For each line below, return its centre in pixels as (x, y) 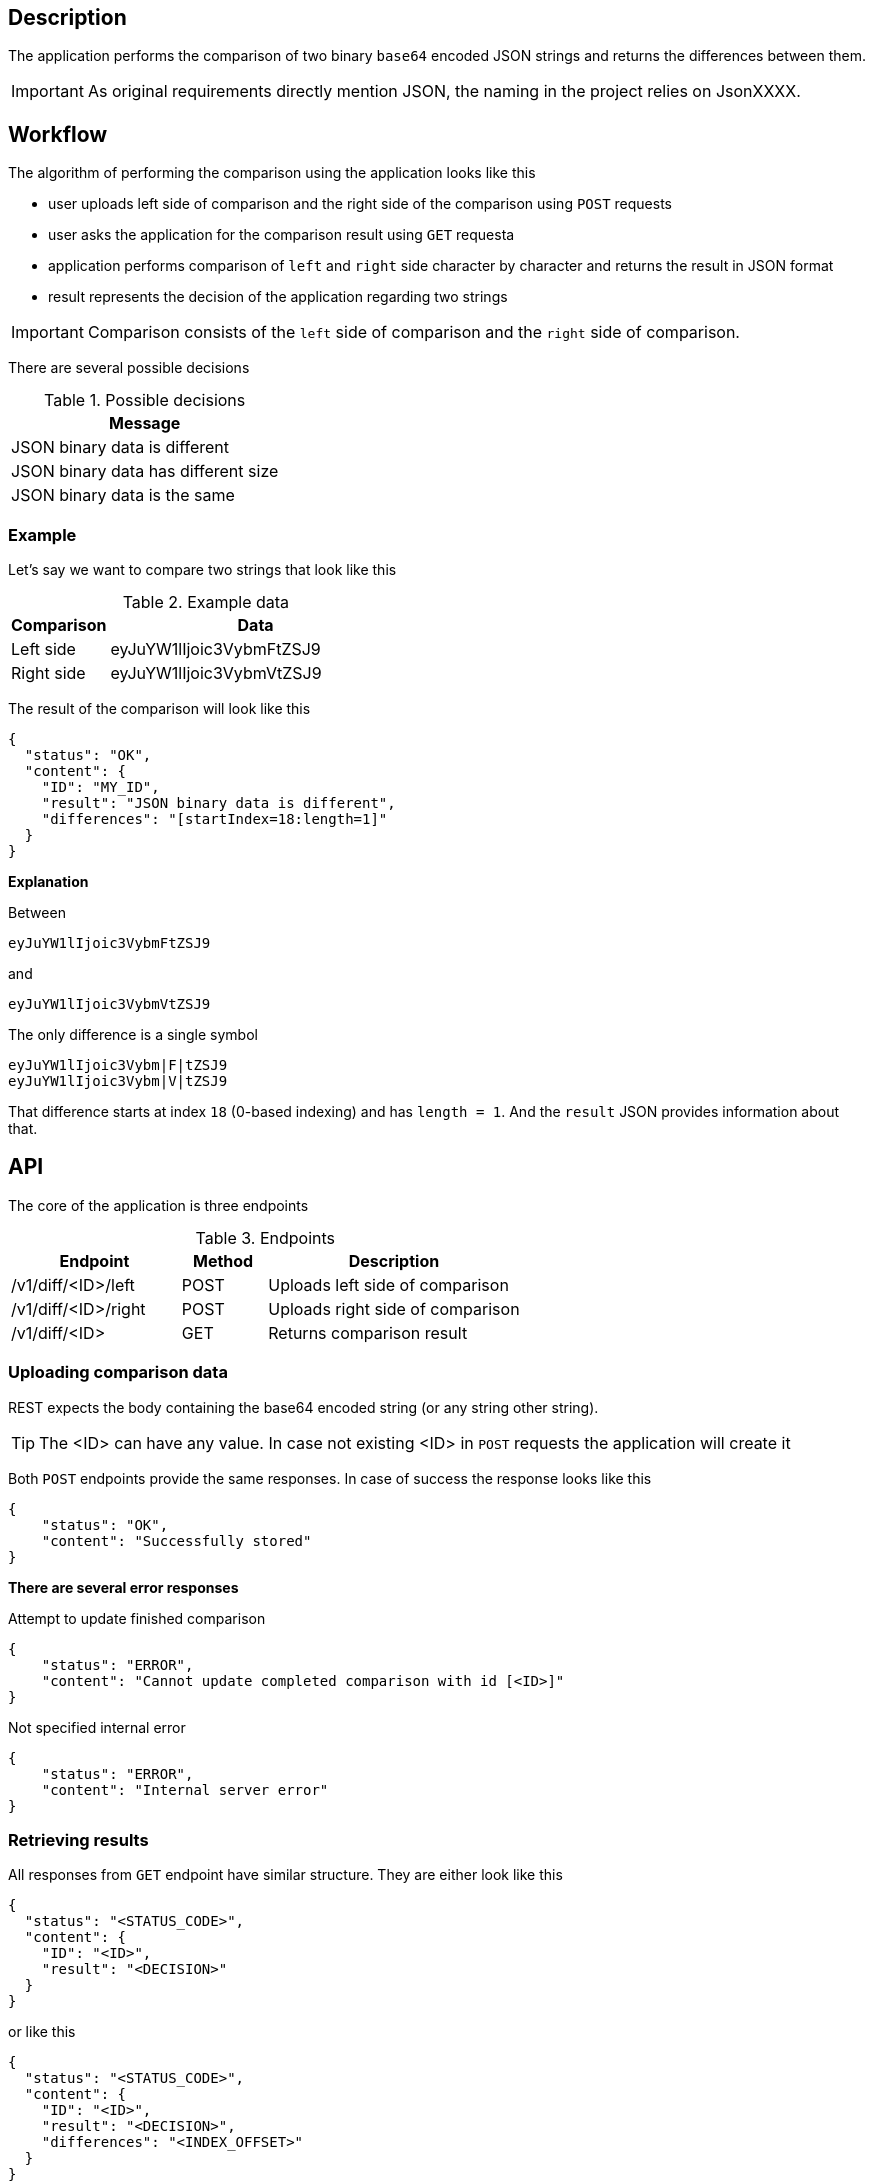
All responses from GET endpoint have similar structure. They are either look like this (285, 1875)
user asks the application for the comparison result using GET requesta (281, 235)
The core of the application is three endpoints (158, 1205)
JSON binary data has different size (145, 471)
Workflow (58, 134)
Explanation (48, 882)
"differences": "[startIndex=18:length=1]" (214, 819)
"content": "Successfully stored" (176, 1540)
